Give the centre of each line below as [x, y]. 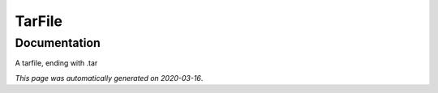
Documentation [58, 43]
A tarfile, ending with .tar [56, 63]
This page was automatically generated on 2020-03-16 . [109, 78]
